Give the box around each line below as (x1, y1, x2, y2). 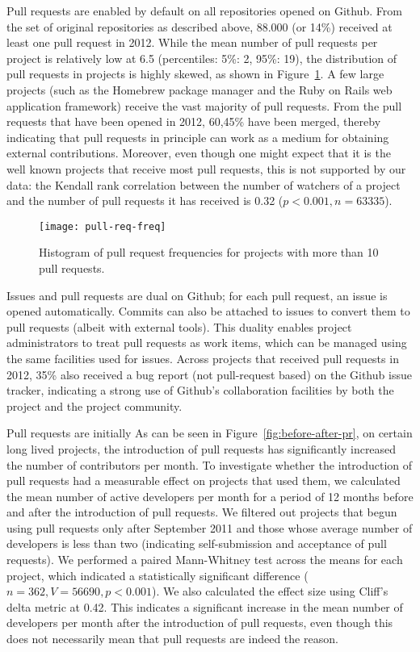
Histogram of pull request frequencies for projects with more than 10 (39, 244, 379, 261)
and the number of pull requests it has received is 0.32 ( (6, 192, 283, 209)
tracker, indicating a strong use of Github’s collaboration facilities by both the (6, 382, 394, 399)
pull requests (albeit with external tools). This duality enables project (6, 318, 352, 335)
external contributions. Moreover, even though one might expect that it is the (6, 144, 391, 161)
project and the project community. (6, 397, 183, 414)
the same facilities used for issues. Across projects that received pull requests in (6, 349, 399, 366)
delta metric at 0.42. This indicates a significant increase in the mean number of (6, 598, 403, 615)
